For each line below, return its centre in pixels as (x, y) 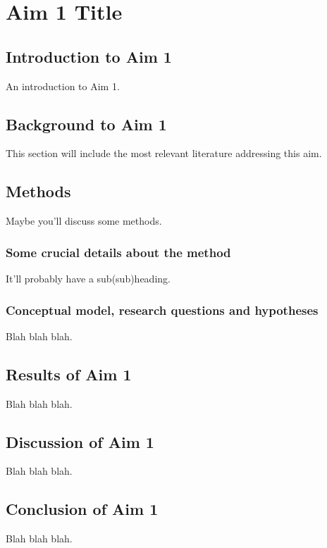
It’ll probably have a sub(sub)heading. (88, 278)
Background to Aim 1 (86, 124)
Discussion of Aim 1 (80, 441)
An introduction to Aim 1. (63, 86)
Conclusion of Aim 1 (82, 509)
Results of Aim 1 (69, 374)
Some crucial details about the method (118, 252)
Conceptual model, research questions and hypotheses (162, 310)
